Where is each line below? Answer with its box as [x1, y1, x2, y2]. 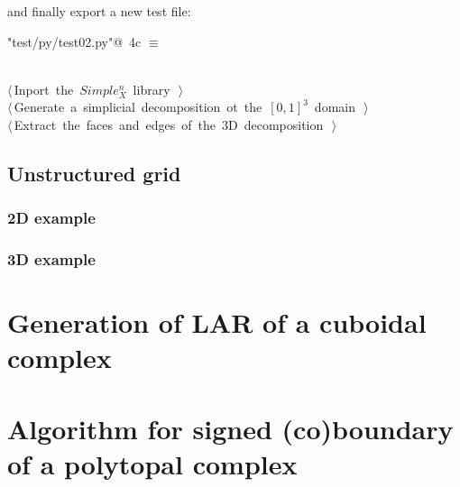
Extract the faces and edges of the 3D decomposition [14, 115, 324, 133]
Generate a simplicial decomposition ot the [14, 97, 262, 116]
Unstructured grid [7, 159, 181, 187]
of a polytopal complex [7, 445, 298, 482]
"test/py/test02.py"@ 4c [7, 32, 142, 51]
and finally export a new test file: [7, 2, 191, 20]
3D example [7, 248, 96, 271]
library [133, 79, 170, 98]
